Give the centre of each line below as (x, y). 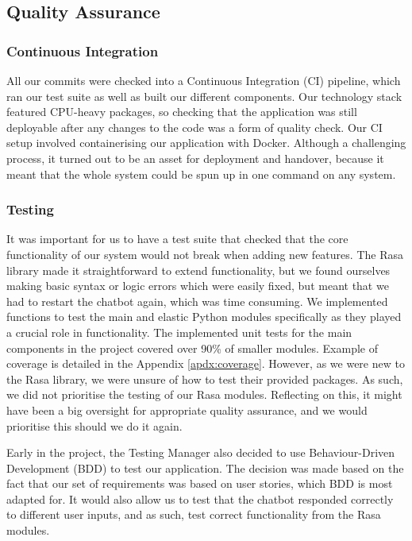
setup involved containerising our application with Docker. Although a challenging (206, 143)
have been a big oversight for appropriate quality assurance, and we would (187, 410)
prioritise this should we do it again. (94, 425)
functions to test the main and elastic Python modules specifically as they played (204, 317)
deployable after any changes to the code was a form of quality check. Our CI (194, 127)
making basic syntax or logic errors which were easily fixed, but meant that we (198, 286)
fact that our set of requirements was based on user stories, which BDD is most (200, 483)
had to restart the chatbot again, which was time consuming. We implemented (197, 301)
